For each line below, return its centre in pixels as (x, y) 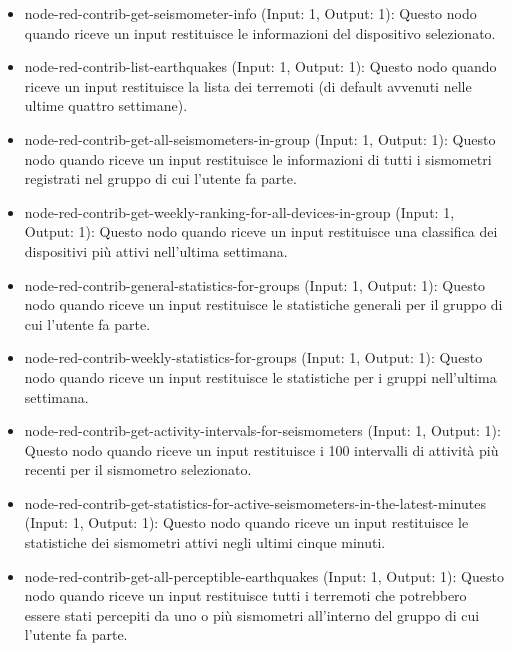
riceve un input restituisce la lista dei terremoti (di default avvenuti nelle (248, 85)
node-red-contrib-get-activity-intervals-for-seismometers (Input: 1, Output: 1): (262, 430)
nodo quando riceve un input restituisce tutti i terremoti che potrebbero (245, 595)
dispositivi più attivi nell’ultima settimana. (156, 250)
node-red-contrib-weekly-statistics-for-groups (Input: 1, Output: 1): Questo (253, 357)
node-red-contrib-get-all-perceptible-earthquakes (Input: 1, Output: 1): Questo (264, 575)
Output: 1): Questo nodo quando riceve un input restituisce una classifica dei (261, 231)
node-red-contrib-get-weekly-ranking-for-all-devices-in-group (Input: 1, (239, 211)
